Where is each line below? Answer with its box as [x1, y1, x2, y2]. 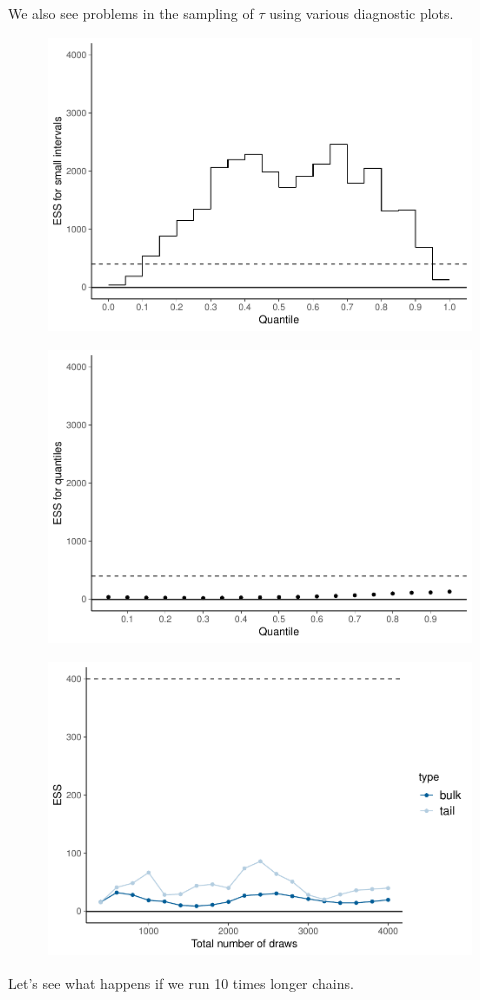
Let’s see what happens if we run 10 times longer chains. [8, 972, 354, 993]
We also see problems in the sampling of [8, 3, 254, 23]
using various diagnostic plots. [269, 3, 454, 23]
